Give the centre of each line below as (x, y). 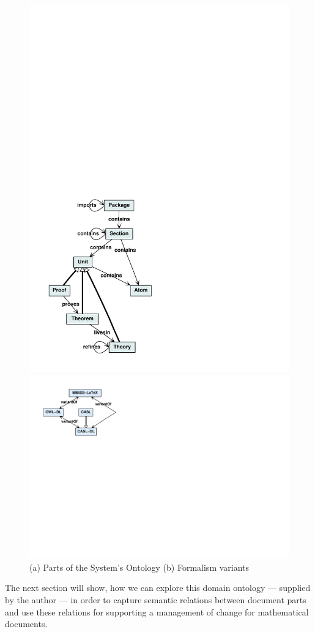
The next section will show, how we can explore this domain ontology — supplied (158, 588)
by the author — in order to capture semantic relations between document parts (156, 599)
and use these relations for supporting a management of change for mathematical (157, 611)
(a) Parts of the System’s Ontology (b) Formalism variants (139, 567)
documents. (26, 624)
